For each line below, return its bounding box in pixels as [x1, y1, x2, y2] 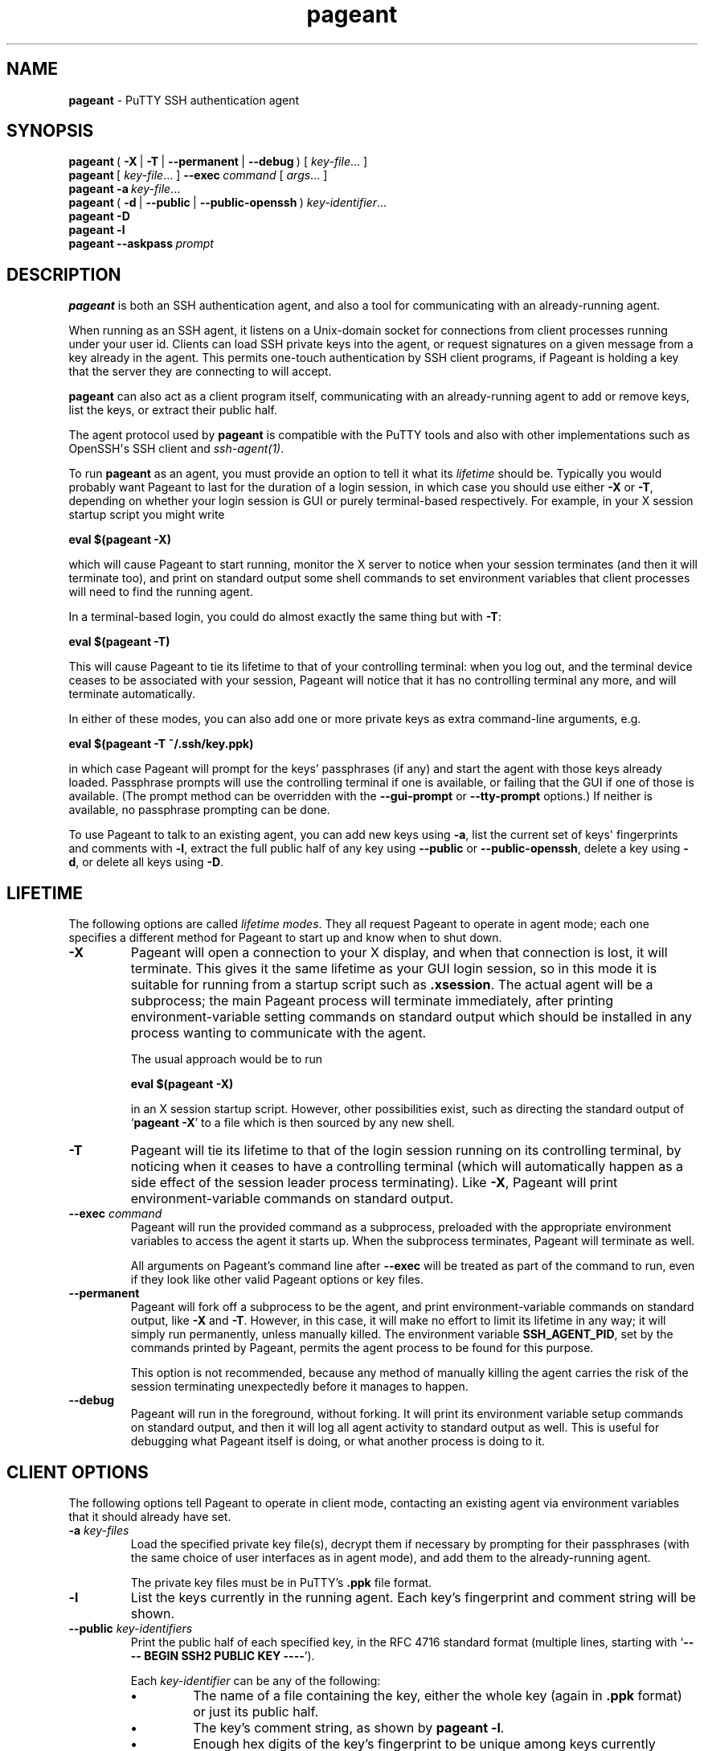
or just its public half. [193, 1703, 319, 1720]
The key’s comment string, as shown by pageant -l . [193, 1719, 505, 1736]
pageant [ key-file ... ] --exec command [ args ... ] [68, 168, 328, 183]
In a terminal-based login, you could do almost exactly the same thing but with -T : [68, 610, 501, 624]
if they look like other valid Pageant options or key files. [130, 1272, 424, 1287]
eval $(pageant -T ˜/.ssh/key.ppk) [68, 737, 254, 751]
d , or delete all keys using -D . [68, 855, 224, 869]
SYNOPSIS [6, 121, 94, 142]
